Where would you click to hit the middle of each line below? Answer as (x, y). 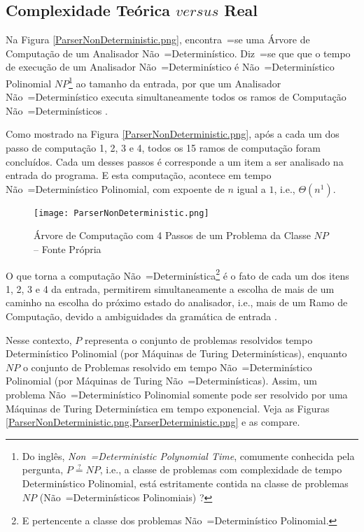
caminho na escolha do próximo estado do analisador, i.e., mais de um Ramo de (177, 302)
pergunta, (43, 469)
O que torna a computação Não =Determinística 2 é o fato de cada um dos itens (177, 274)
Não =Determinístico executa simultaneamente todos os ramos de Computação (176, 97)
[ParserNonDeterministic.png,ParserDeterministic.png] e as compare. (153, 422)
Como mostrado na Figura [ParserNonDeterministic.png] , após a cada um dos (173, 134)
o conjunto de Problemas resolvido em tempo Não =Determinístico (167, 367)
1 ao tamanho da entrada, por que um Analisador (175, 82)
